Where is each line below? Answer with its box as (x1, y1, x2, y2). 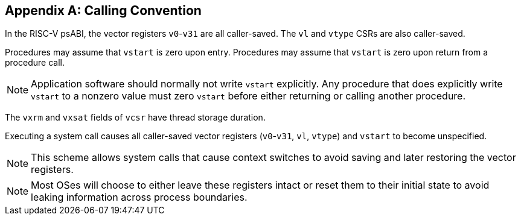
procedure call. (5, 57, 65, 68)
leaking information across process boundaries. (31, 191, 248, 204)
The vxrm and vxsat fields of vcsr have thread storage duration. (5, 112, 266, 123)
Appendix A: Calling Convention (5, 3, 202, 18)
